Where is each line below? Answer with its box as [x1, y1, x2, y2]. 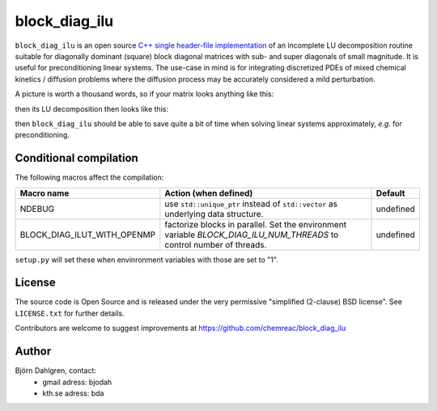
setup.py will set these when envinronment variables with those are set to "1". [15, 255, 278, 265]
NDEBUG [19, 203, 55, 214]
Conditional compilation [15, 151, 139, 165]
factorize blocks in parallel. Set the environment [164, 218, 347, 230]
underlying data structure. [164, 208, 264, 219]
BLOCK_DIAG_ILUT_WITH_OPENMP [19, 229, 156, 240]
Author [15, 345, 52, 358]
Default [375, 187, 405, 198]
